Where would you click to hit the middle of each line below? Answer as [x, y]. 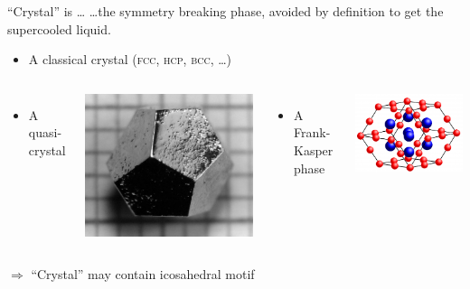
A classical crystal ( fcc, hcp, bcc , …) [130, 59]
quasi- [45, 132]
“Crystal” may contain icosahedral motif [143, 274]
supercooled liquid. [59, 28]
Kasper [314, 149]
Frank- [312, 132]
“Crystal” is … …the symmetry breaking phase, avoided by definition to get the [226, 11]
